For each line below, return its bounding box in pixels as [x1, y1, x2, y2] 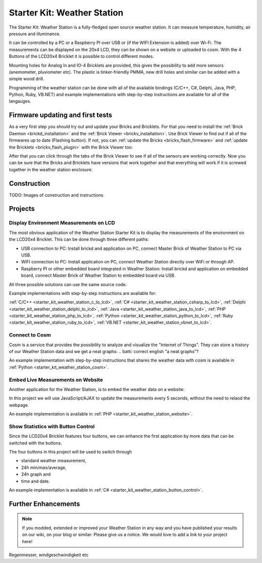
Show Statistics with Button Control [9, 423, 95, 430]
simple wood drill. [9, 76, 45, 82]
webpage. [9, 402, 29, 408]
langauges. [9, 98, 32, 104]
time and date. [21, 478, 50, 484]
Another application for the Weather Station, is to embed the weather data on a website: [9, 386, 185, 392]
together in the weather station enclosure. [9, 166, 93, 172]
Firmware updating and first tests [9, 111, 113, 119]
